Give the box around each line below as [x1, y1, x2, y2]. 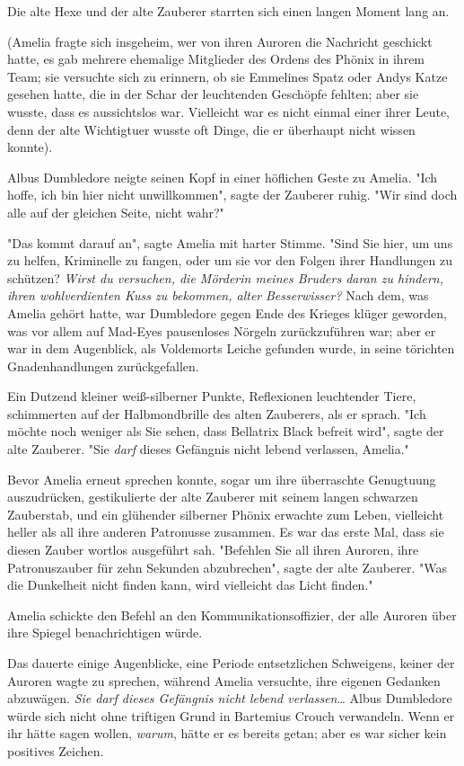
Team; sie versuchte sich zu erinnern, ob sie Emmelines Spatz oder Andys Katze [7, 67, 448, 85]
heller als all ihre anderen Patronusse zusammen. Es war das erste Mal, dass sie [7, 522, 444, 541]
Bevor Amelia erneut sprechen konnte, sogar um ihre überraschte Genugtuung [7, 469, 436, 488]
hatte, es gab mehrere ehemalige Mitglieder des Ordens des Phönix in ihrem [7, 49, 425, 68]
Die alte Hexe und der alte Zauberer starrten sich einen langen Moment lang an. [7, 2, 450, 20]
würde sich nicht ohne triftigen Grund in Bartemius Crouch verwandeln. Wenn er [7, 706, 455, 725]
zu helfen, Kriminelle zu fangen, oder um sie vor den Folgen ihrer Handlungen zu [7, 251, 452, 270]
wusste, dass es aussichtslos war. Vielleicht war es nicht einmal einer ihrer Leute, [7, 102, 451, 120]
